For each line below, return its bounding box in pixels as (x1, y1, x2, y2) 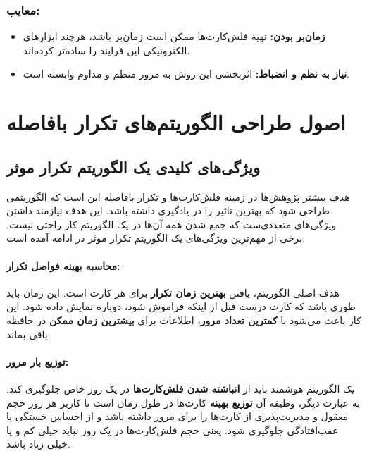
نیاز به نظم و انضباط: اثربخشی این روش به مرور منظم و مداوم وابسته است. (23, 66, 350, 81)
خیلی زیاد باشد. (6, 436, 70, 451)
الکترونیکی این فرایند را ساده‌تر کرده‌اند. (23, 42, 190, 57)
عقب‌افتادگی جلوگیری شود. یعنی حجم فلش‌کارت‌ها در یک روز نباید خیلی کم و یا (6, 422, 339, 437)
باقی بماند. (6, 326, 51, 341)
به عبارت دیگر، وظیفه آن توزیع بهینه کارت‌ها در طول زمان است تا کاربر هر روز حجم (6, 395, 361, 409)
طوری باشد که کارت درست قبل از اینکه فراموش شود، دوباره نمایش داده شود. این (6, 299, 356, 314)
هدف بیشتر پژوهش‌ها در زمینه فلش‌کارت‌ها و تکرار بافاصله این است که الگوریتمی (6, 189, 350, 204)
